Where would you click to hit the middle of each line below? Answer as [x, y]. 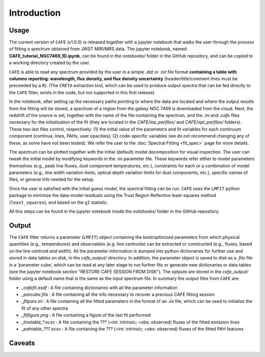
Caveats [22, 343]
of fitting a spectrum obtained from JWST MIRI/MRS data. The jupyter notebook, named [98, 49]
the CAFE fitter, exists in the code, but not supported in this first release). [82, 92]
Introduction [35, 13]
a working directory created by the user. [50, 63]
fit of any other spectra [45, 308]
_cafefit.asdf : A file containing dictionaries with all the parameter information [99, 288]
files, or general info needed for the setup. [52, 179]
